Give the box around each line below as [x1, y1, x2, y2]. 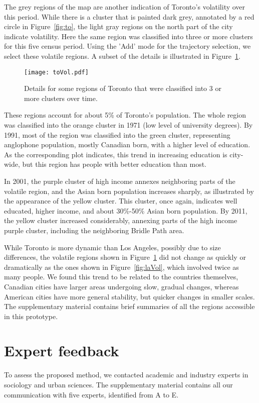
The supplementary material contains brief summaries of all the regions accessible [4, 301, 255, 312]
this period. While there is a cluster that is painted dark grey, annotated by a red [4, 11, 254, 22]
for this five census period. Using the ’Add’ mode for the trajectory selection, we [4, 41, 251, 51]
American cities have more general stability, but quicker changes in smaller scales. [4, 291, 255, 301]
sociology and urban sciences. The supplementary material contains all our [4, 379, 233, 389]
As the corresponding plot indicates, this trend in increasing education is [4, 149, 227, 159]
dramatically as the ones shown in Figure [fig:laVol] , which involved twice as [4, 261, 239, 272]
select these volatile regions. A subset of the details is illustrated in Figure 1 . [4, 50, 240, 61]
